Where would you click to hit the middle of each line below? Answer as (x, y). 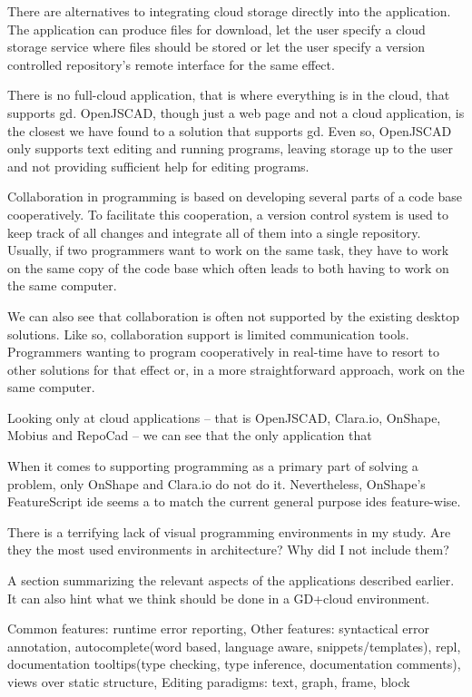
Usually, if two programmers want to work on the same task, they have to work (228, 250)
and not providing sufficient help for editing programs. (158, 166)
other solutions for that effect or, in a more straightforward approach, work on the (236, 369)
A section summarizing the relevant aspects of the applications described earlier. (231, 580)
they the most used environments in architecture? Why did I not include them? (228, 550)
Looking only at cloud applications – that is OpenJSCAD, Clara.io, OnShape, (224, 417)
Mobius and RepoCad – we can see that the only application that (190, 435)
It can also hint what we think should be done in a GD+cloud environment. (219, 598)
